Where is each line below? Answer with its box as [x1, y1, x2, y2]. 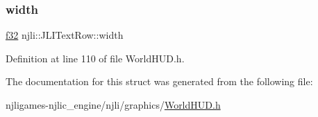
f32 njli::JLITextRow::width [6, 28, 124, 42]
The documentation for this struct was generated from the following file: [6, 74, 313, 89]
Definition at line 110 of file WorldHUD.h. [6, 51, 185, 65]
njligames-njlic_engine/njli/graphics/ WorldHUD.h [6, 98, 221, 111]
